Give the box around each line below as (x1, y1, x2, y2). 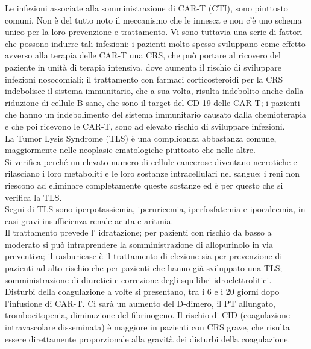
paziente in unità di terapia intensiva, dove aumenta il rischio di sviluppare (5, 60, 281, 73)
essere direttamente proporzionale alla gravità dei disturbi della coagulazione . (5, 332, 291, 345)
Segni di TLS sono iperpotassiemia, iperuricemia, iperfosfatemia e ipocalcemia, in (5, 203, 306, 215)
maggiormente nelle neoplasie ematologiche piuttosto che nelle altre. (5, 143, 256, 156)
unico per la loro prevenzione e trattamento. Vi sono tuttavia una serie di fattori (5, 25, 303, 38)
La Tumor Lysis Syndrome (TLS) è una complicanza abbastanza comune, (5, 131, 277, 144)
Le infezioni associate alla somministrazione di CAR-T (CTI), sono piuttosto (5, 2, 288, 14)
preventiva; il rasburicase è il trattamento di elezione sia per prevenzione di (5, 250, 283, 262)
